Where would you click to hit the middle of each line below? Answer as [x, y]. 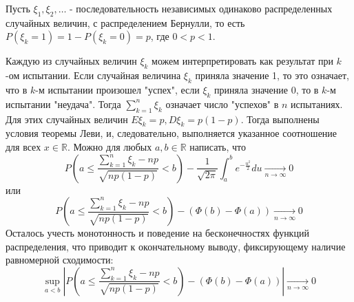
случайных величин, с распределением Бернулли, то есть [125, 22]
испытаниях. [317, 104]
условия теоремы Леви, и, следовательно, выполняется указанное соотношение [171, 133]
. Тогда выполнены [280, 119]
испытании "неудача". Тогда [63, 104]
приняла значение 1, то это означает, [272, 75]
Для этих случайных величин [67, 119]
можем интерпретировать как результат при [242, 61]
